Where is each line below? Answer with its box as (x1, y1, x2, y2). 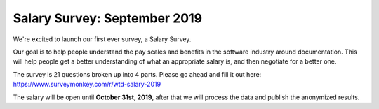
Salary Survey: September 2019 (13, 10, 203, 26)
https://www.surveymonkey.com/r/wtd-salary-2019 (13, 80, 161, 89)
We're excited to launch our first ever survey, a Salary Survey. (13, 35, 192, 43)
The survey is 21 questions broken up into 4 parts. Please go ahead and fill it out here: (13, 70, 262, 78)
